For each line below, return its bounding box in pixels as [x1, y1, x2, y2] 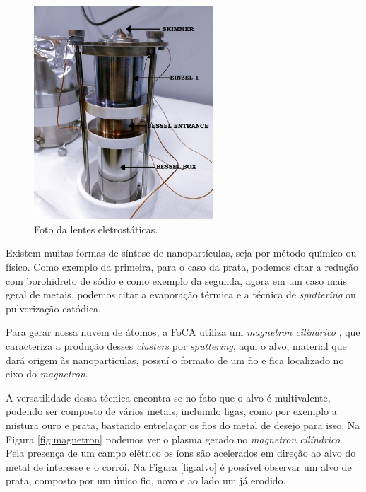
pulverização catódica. [6, 300, 101, 315]
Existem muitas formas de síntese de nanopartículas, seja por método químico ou [6, 245, 357, 260]
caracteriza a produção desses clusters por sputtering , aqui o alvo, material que [6, 338, 347, 353]
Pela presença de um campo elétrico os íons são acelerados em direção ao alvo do [6, 445, 356, 460]
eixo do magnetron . [6, 366, 88, 381]
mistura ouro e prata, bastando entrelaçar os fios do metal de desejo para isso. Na [6, 417, 360, 432]
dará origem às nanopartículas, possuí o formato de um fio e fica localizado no [6, 352, 344, 367]
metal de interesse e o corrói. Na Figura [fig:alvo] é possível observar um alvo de [6, 459, 352, 474]
